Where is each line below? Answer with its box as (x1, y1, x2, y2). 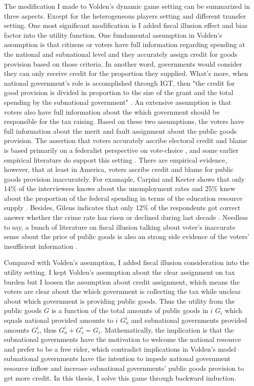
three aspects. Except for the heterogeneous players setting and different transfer (4, 10, 246, 21)
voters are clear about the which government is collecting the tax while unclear (4, 286, 241, 296)
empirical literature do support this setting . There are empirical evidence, (4, 154, 227, 165)
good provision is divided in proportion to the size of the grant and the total (4, 87, 233, 97)
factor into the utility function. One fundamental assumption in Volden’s (4, 29, 222, 40)
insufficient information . (4, 241, 78, 251)
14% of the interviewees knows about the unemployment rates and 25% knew (4, 183, 235, 193)
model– (218, 343, 240, 354)
